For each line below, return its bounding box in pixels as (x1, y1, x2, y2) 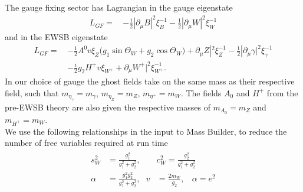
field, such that (5, 86, 59, 99)
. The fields (180, 86, 222, 99)
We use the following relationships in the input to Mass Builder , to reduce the (5, 125, 287, 137)
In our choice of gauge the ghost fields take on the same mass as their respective (5, 75, 295, 87)
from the (266, 86, 298, 99)
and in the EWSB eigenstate (5, 31, 108, 43)
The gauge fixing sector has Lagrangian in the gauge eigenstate (5, 1, 233, 13)
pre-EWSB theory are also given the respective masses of (5, 101, 210, 113)
